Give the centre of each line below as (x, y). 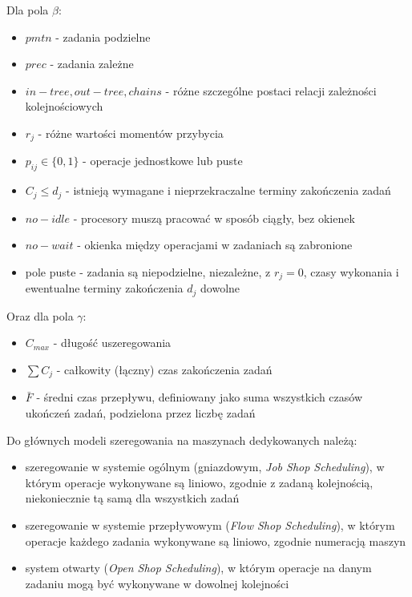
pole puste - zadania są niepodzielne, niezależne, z (148, 271)
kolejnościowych (64, 106)
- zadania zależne (92, 64)
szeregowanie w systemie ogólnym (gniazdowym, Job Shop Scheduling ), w (205, 467)
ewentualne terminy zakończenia (104, 288)
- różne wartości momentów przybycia (131, 133)
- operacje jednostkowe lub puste (163, 161)
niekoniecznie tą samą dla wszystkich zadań (132, 498)
